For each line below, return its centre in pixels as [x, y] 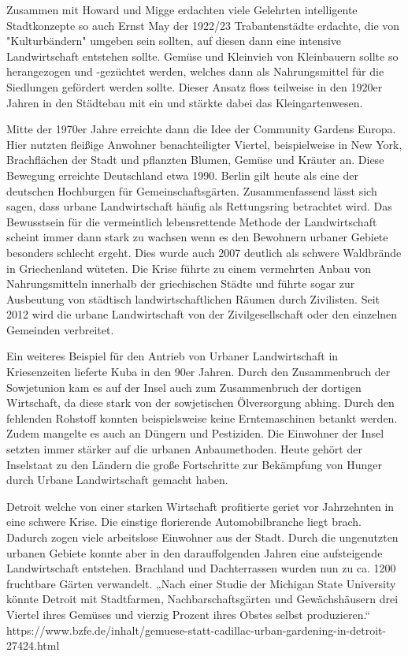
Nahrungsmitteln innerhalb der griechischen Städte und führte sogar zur [181, 283]
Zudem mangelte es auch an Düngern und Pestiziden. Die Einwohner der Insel [195, 433]
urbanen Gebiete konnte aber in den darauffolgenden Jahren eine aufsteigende [195, 552]
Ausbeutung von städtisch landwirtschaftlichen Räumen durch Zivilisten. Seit [193, 298]
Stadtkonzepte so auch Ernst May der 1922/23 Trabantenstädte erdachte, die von [203, 25]
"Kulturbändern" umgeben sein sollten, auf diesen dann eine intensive [174, 41]
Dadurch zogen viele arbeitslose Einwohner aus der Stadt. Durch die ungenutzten [202, 537]
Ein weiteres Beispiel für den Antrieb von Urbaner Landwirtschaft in [172, 356]
